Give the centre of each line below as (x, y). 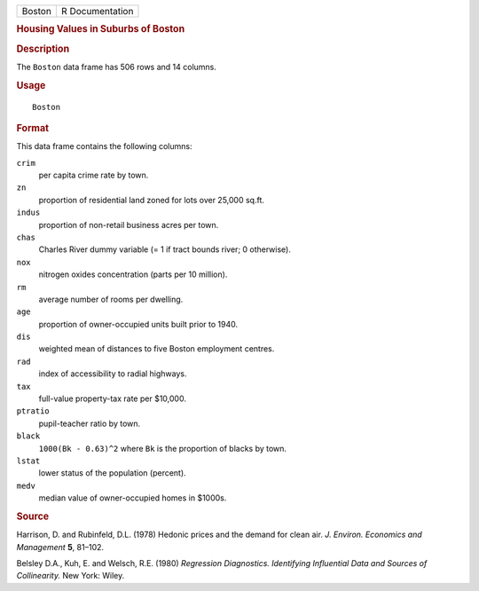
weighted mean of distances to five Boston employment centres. (157, 349)
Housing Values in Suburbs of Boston (101, 29)
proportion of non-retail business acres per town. (129, 225)
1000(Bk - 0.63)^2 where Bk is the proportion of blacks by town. (163, 448)
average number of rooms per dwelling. (111, 299)
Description (43, 49)
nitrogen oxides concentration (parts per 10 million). (133, 274)
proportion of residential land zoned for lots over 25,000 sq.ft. (152, 200)
